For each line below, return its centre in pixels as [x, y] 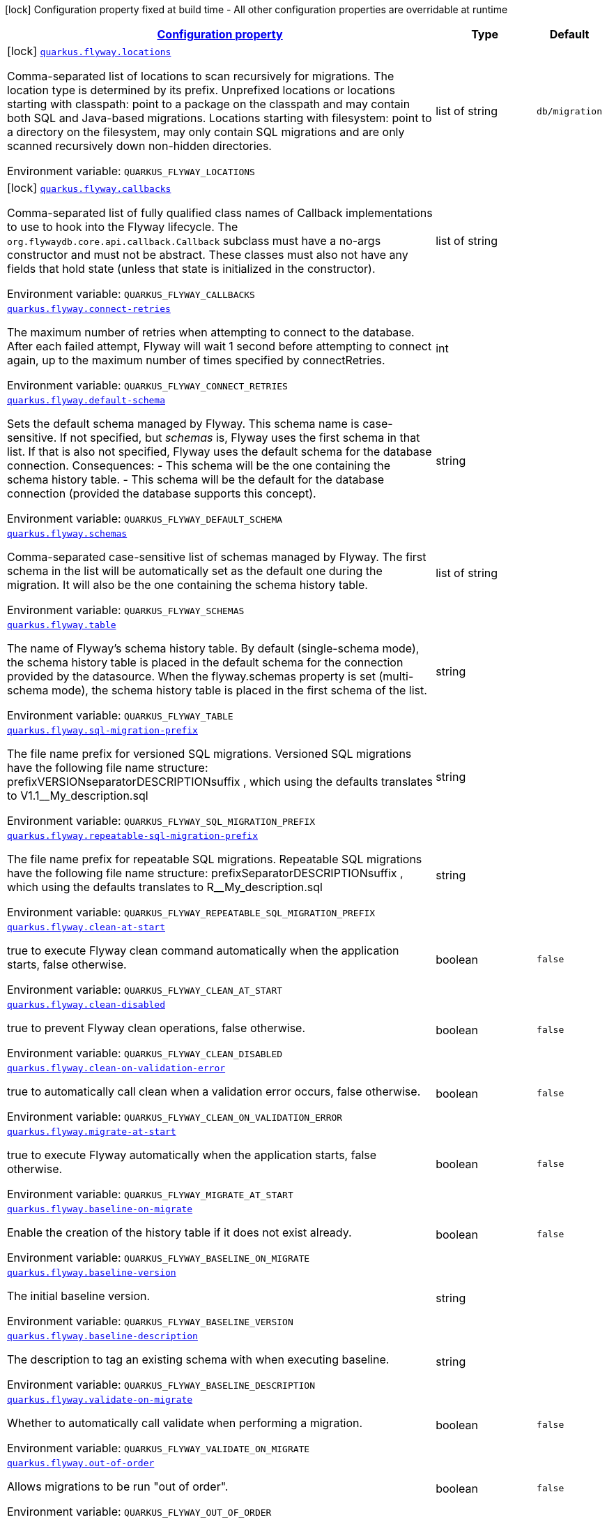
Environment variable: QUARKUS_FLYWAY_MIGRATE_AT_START [150, 1194]
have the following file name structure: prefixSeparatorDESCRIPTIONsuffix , [205, 873]
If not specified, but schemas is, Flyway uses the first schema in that [240, 438]
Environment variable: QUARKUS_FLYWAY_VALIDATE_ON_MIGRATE [159, 1448]
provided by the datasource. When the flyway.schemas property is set [191, 676]
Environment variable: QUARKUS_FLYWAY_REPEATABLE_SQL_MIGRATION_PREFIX [191, 912]
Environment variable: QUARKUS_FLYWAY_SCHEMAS [126, 610]
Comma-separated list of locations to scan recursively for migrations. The [201, 76]
